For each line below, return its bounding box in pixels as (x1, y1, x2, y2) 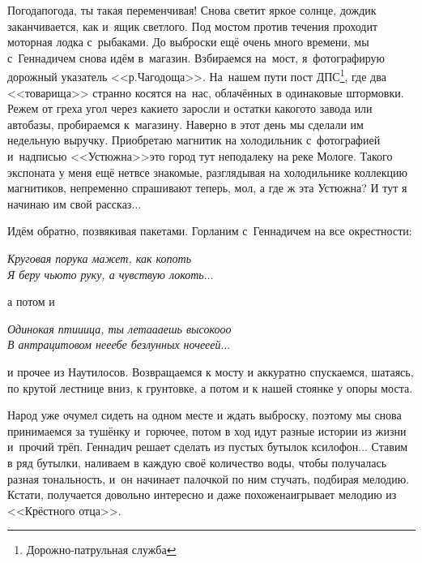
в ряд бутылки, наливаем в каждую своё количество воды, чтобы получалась (7, 453, 387, 471)
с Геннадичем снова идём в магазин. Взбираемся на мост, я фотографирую (7, 49, 385, 66)
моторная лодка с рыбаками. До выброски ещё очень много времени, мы (7, 33, 369, 50)
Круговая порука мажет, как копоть (7, 249, 192, 266)
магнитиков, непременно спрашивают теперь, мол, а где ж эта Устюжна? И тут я (7, 179, 407, 196)
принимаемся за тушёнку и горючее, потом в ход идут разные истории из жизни (7, 422, 407, 439)
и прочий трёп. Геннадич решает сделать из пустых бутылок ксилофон (7, 438, 359, 455)
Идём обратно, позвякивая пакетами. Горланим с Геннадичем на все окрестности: (7, 222, 412, 239)
